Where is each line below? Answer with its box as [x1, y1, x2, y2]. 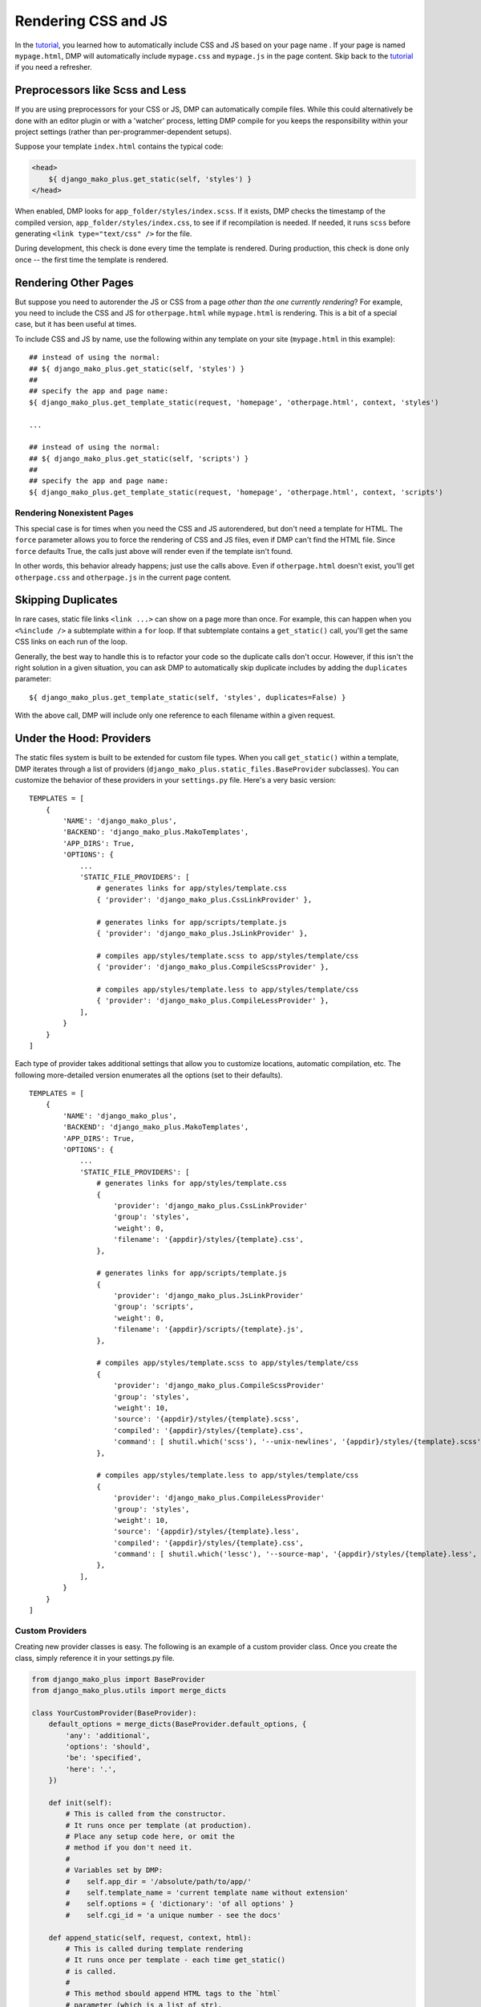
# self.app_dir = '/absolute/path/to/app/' [65, 1877, 252, 1886]
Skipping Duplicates [14, 593, 118, 607]
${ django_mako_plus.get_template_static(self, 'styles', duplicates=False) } [29, 693, 346, 702]
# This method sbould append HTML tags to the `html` [65, 1989, 281, 1998]
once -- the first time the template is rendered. [14, 254, 168, 264]
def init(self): [48, 1798, 112, 1807]
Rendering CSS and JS [14, 12, 168, 30]
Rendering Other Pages [14, 275, 134, 289]
